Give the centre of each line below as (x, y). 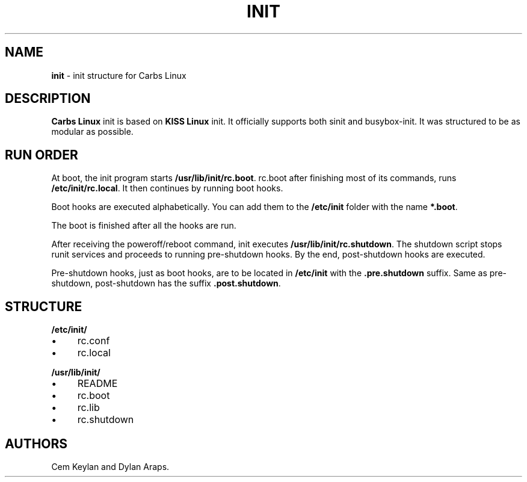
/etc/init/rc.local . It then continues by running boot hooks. (167, 188)
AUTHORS (36, 443)
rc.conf (94, 341)
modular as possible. (92, 132)
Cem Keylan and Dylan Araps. (110, 466)
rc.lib (88, 408)
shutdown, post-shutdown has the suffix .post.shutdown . (166, 283)
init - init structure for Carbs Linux (119, 75)
